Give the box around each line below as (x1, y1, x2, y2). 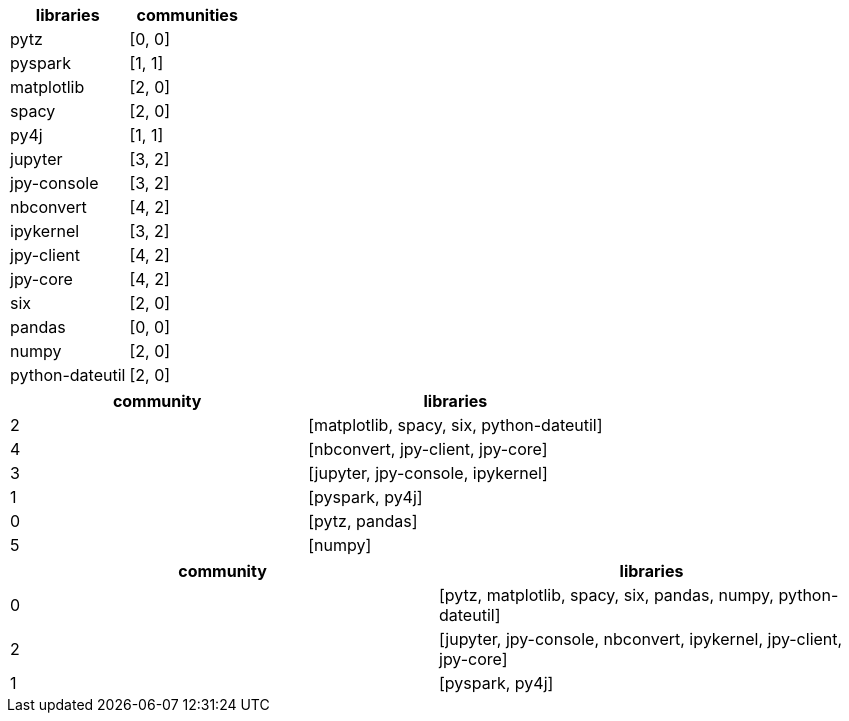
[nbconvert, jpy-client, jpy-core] (308, 439, 548, 459)
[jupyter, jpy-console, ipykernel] (308, 463, 548, 483)
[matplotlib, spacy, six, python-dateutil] (308, 415, 603, 435)
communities (136, 5, 238, 25)
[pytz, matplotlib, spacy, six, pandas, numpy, (439, 585, 774, 605)
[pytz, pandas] (308, 511, 418, 531)
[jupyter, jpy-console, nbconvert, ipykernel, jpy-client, (439, 629, 843, 649)
